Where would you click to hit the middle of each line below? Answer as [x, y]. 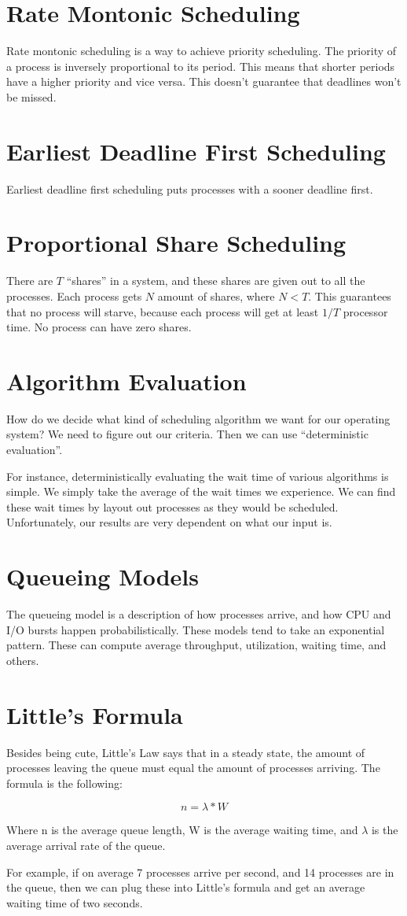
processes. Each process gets [74, 295]
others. [23, 660]
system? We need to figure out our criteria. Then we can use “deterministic [187, 434]
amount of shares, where [216, 295]
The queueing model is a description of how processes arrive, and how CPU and [199, 614]
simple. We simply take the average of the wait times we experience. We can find [201, 491]
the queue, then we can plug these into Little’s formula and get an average [186, 887]
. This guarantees [350, 295]
